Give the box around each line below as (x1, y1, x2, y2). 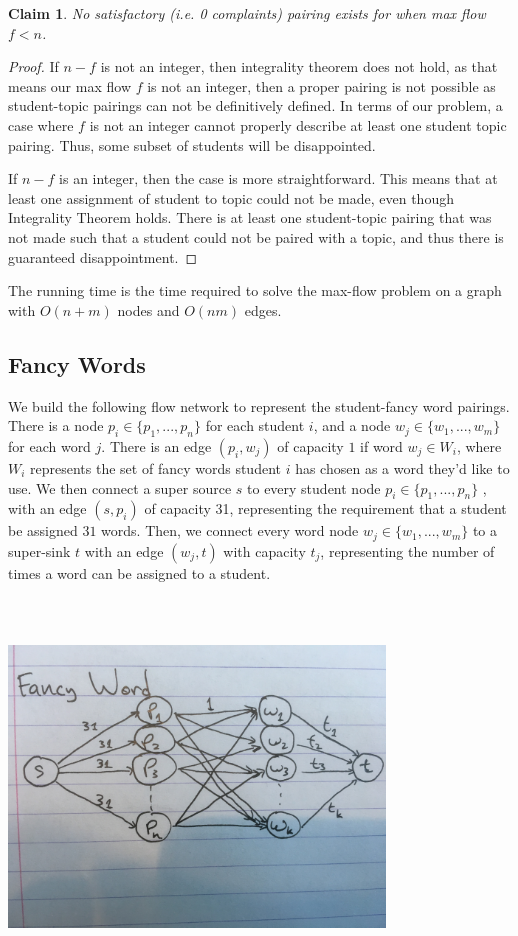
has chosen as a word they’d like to (295, 457, 510, 478)
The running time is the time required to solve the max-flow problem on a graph (8, 280, 502, 301)
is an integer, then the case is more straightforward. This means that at (59, 168, 498, 189)
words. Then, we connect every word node (101, 520, 359, 541)
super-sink (8, 540, 71, 561)
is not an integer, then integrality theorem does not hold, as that (100, 56, 498, 77)
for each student (205, 415, 305, 436)
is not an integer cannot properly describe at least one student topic (89, 114, 507, 135)
